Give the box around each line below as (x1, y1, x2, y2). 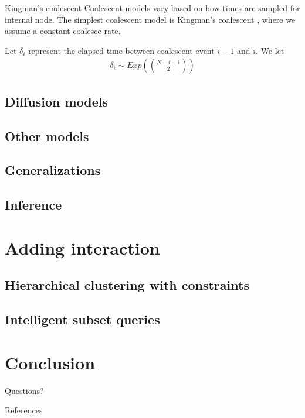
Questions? (5, 384, 44, 396)
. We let (256, 44, 284, 56)
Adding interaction (5, 235, 160, 259)
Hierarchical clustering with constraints (5, 276, 249, 294)
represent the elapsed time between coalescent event (28, 44, 215, 56)
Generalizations (5, 161, 101, 179)
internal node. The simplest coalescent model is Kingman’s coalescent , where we (5, 13, 296, 25)
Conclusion (5, 350, 96, 374)
